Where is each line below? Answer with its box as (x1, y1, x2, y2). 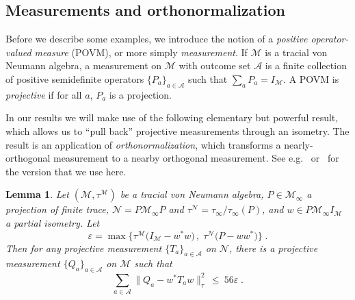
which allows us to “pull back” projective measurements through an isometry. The (5, 123, 350, 138)
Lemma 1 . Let (5, 187, 69, 201)
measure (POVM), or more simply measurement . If (34, 45, 248, 59)
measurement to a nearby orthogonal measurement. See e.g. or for (53, 151, 339, 165)
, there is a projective (228, 240, 318, 255)
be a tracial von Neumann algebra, (120, 187, 264, 201)
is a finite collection (265, 58, 347, 73)
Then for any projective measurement (5, 240, 162, 255)
